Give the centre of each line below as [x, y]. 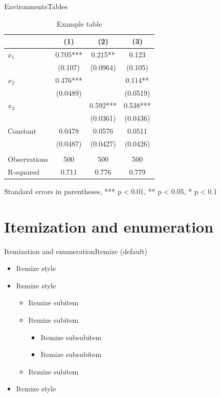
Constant [22, 131]
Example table [79, 23]
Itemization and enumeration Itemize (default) [76, 251]
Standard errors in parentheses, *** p [63, 191]
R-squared [24, 171]
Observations [28, 159]
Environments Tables [36, 6]
